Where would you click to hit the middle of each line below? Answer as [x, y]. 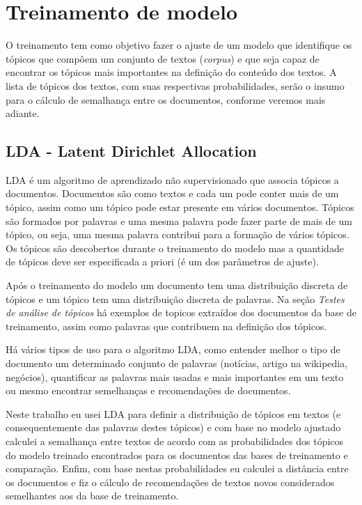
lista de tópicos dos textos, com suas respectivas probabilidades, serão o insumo [175, 85]
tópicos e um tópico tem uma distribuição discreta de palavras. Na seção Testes [175, 298]
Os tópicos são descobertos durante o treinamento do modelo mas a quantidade [175, 248]
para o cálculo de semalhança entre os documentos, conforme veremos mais [166, 99]
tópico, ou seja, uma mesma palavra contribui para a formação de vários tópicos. [178, 234]
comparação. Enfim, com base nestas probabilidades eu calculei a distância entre [177, 468]
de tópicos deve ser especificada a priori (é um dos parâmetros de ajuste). [162, 262]
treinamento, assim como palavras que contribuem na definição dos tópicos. [166, 326]
